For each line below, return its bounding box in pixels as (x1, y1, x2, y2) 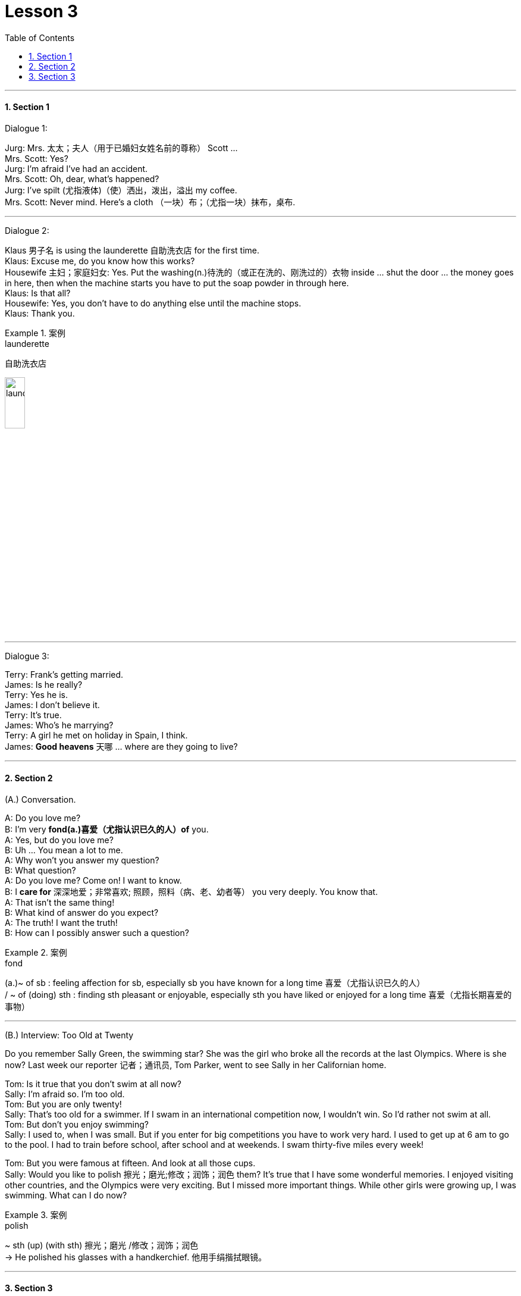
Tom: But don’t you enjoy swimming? (5, 1119, 149, 1129)
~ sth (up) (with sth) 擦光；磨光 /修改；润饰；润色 (5, 1239, 199, 1250)
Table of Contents (5, 32, 75, 43)
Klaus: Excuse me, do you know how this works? (5, 255, 195, 266)
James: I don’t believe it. (5, 700, 100, 710)
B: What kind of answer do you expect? (5, 907, 159, 918)
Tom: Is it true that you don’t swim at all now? (5, 1078, 181, 1089)
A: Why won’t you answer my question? (5, 854, 159, 865)
